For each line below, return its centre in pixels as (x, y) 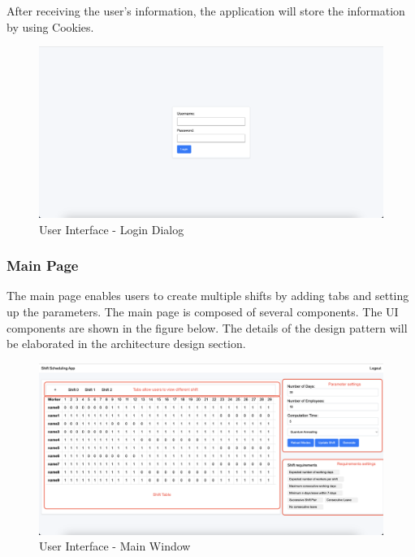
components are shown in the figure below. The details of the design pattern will (207, 327)
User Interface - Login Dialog (112, 229)
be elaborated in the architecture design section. (126, 344)
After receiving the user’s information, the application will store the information (206, 11)
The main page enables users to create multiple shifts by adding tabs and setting (208, 296)
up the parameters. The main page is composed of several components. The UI (203, 311)
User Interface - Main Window (115, 546)
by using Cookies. (50, 26)
